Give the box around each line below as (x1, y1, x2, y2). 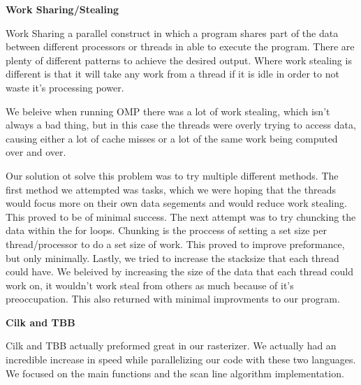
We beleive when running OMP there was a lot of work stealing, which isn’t (6, 103, 330, 118)
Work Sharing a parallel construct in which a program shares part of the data (6, 25, 339, 40)
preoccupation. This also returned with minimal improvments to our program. (6, 291, 340, 306)
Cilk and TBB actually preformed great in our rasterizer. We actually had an (6, 338, 337, 353)
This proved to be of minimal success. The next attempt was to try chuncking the (6, 209, 356, 224)
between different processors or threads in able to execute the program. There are (6, 39, 355, 54)
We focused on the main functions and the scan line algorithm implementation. (6, 365, 344, 380)
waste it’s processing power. (6, 80, 124, 94)
